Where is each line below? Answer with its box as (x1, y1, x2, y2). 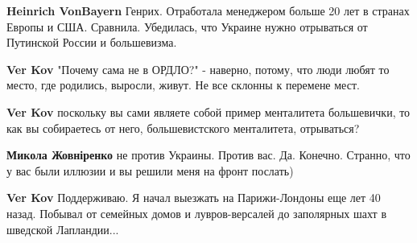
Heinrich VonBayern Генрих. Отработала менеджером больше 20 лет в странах (6, 2, 410, 19)
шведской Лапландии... (6, 220, 119, 237)
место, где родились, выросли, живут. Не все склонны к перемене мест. (6, 76, 360, 93)
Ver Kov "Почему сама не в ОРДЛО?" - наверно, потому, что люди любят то (6, 60, 390, 77)
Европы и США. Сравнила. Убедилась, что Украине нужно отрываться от (6, 18, 368, 35)
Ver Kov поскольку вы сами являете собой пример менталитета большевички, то (6, 103, 411, 120)
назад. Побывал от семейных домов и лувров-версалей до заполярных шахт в (6, 204, 387, 221)
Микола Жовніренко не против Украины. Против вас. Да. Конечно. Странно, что (6, 146, 411, 163)
